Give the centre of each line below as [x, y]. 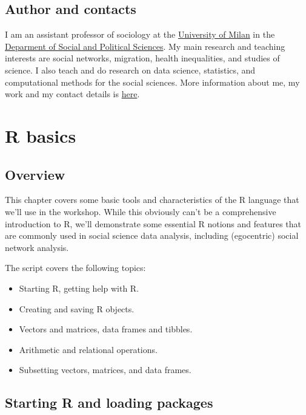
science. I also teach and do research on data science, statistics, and [130, 70]
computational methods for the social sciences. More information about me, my [152, 82]
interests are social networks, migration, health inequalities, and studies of [142, 58]
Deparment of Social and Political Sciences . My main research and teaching [145, 46]
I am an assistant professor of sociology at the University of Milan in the [140, 34]
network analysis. [37, 247]
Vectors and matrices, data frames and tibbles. [106, 329]
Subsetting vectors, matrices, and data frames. [105, 370]
